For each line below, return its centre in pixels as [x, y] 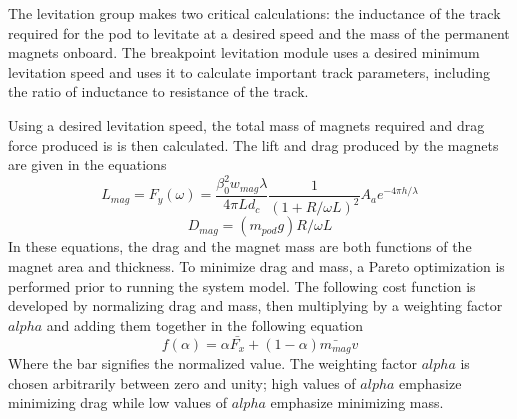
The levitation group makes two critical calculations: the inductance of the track [254, 13]
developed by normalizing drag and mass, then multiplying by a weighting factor [255, 305]
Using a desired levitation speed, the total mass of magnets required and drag [246, 124]
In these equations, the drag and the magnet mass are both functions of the [240, 246]
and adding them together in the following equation [205, 324]
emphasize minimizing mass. [357, 402]
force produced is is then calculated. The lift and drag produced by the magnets [253, 144]
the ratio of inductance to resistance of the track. [158, 91]
